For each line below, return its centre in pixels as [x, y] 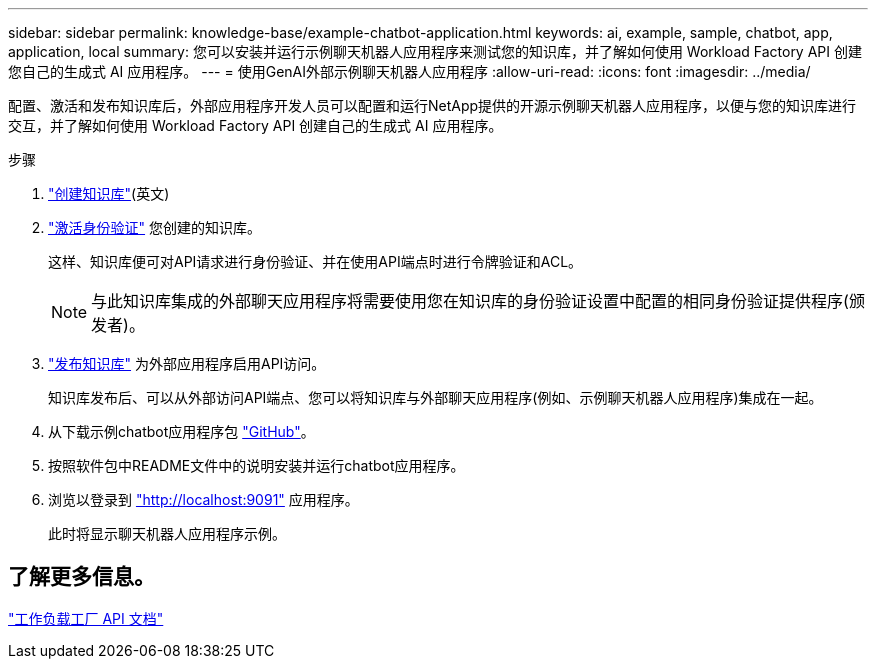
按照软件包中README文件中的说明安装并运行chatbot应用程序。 [256, 465]
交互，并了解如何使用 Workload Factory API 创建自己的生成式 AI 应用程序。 [255, 125]
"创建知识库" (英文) [109, 193]
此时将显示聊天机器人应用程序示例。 [167, 533]
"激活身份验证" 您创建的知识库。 [154, 227]
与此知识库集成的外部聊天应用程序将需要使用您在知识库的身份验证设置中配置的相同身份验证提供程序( [470, 301]
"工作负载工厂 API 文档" [86, 618]
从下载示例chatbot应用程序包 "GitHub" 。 [181, 431]
